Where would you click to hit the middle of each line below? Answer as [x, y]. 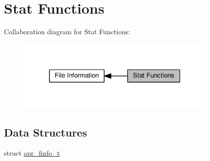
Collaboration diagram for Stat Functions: [67, 32]
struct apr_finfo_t [32, 153]
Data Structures [46, 132]
